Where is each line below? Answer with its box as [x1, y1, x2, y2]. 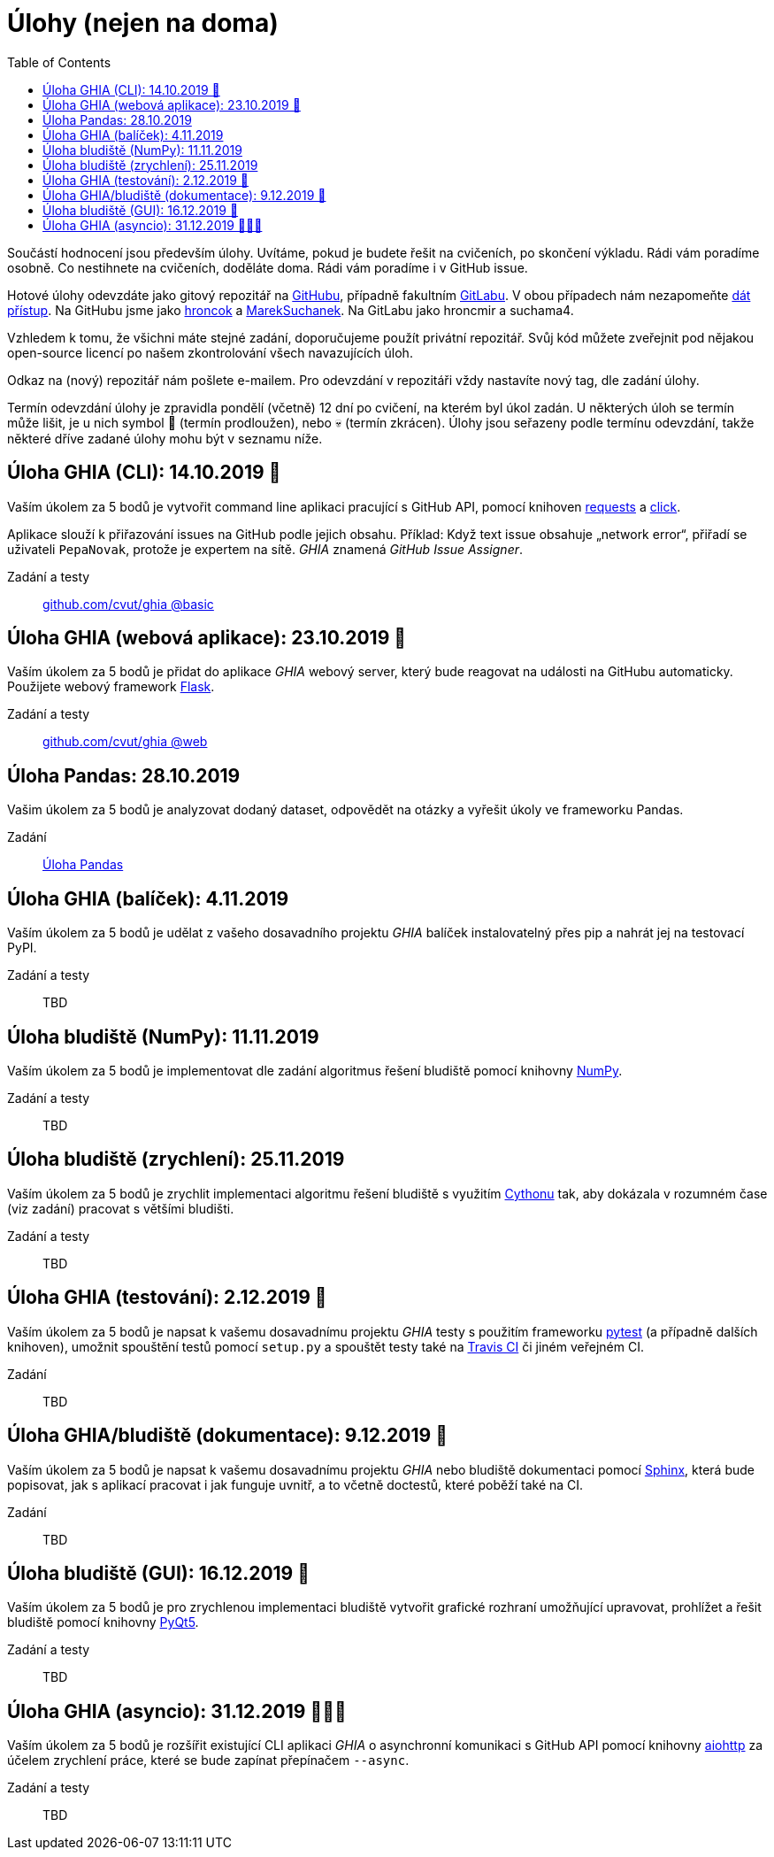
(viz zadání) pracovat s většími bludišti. [7, 1200, 234, 1216]
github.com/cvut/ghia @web [42, 734, 208, 750]
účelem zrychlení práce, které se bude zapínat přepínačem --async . [7, 1753, 410, 1768]
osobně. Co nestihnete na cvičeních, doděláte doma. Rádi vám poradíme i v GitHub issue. [7, 259, 528, 275]
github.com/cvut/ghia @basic [42, 596, 214, 612]
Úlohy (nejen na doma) [7, 8, 279, 38]
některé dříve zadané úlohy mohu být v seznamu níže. [7, 430, 323, 446]
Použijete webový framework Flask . [7, 679, 215, 695]
